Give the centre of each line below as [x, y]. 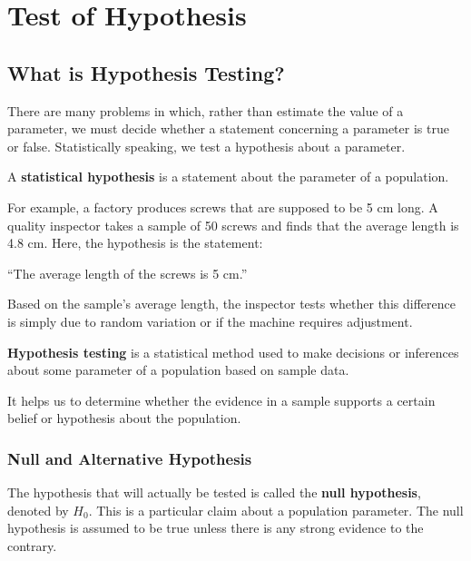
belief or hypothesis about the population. [124, 418]
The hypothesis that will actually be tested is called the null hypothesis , [214, 492]
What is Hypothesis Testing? [146, 72]
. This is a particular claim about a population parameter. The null [276, 510]
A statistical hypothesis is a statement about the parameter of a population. [228, 177]
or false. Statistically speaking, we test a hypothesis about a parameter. [206, 146]
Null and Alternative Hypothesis [130, 458]
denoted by [38, 510]
